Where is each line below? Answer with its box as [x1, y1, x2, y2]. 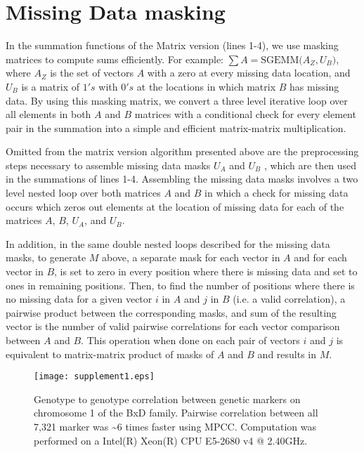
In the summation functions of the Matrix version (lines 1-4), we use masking [6, 38, 339, 53]
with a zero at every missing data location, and [147, 65, 351, 80]
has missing [290, 79, 339, 93]
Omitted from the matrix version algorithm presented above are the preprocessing [6, 144, 359, 159]
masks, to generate [6, 250, 86, 265]
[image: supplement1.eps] [34, 372, 155, 382]
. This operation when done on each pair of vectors [81, 333, 300, 347]
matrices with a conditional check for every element [134, 107, 356, 122]
